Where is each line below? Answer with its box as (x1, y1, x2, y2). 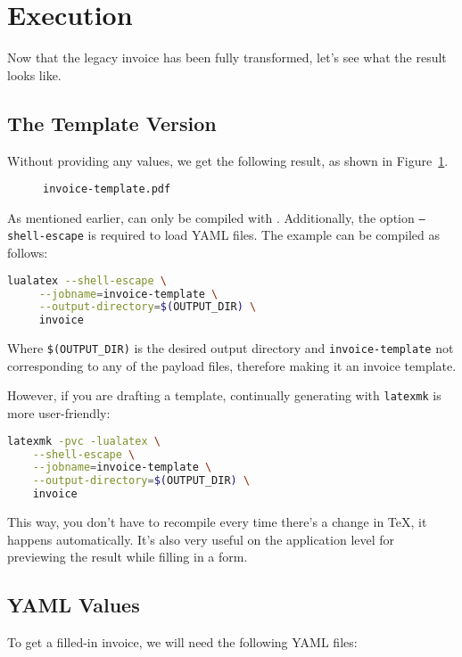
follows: (7, 243, 48, 262)
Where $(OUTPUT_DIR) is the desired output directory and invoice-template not (7, 339, 454, 357)
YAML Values (7, 591, 140, 619)
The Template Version (7, 109, 217, 136)
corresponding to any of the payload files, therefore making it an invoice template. (7, 356, 457, 374)
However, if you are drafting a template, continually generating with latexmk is (7, 386, 441, 405)
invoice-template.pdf (43, 183, 171, 196)
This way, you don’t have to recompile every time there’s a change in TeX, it (7, 513, 427, 531)
